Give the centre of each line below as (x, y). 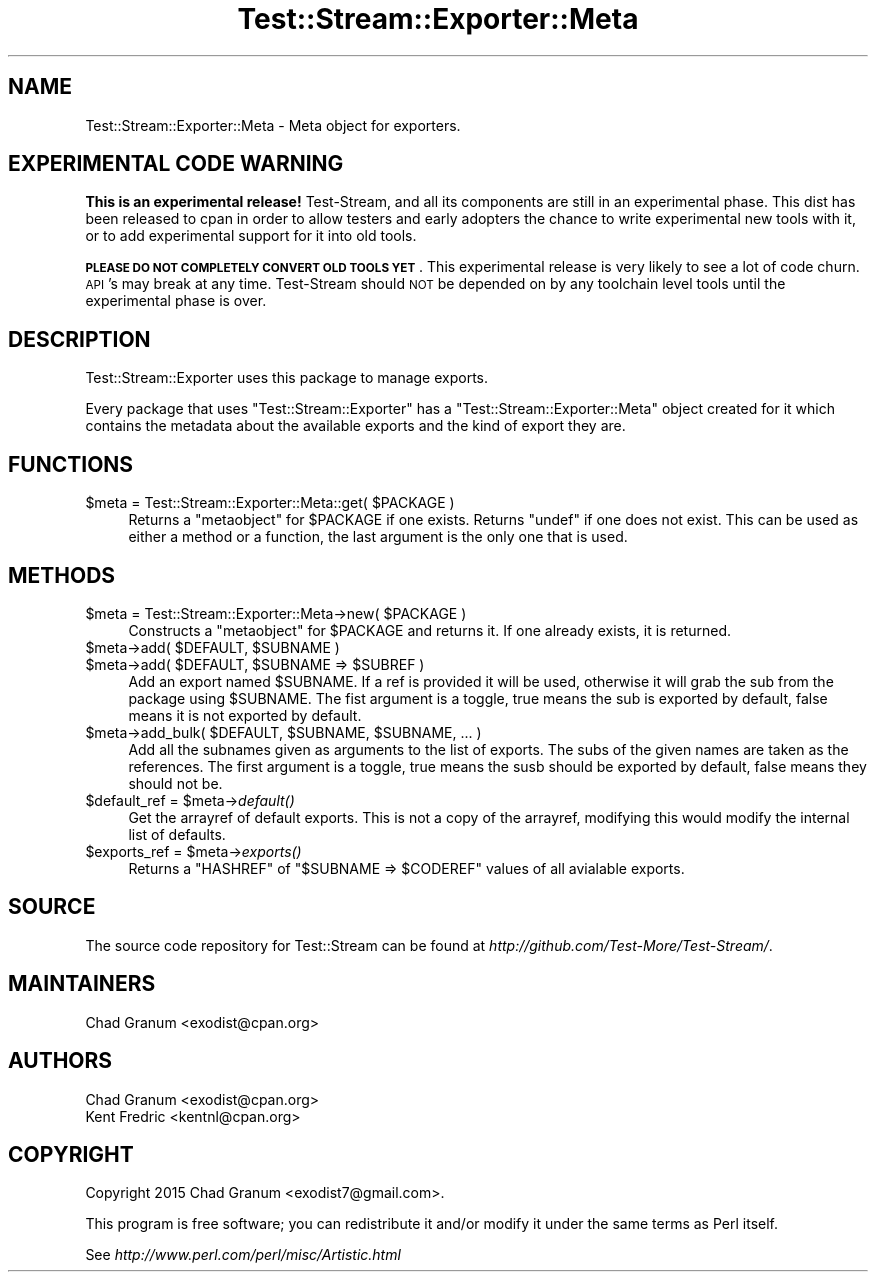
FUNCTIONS (71, 464)
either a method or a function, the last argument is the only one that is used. (378, 537)
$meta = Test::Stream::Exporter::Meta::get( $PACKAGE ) (270, 503)
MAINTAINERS (82, 984)
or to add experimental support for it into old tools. (251, 236)
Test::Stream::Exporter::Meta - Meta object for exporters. (273, 125)
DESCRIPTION (79, 339)
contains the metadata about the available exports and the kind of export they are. (355, 426)
